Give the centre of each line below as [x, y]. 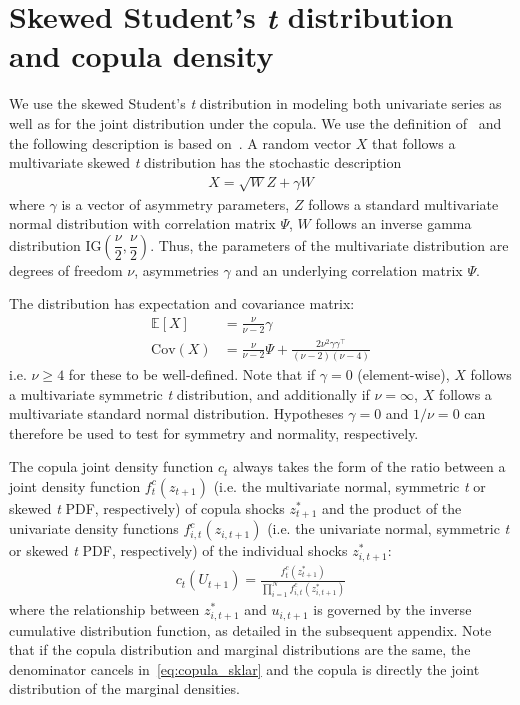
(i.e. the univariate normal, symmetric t [388, 528]
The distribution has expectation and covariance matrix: [182, 303]
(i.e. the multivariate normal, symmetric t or [349, 485]
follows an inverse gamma [393, 223]
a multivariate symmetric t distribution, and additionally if [189, 393]
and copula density [141, 55]
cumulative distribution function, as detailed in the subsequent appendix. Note [250, 629]
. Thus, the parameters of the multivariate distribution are [329, 244]
